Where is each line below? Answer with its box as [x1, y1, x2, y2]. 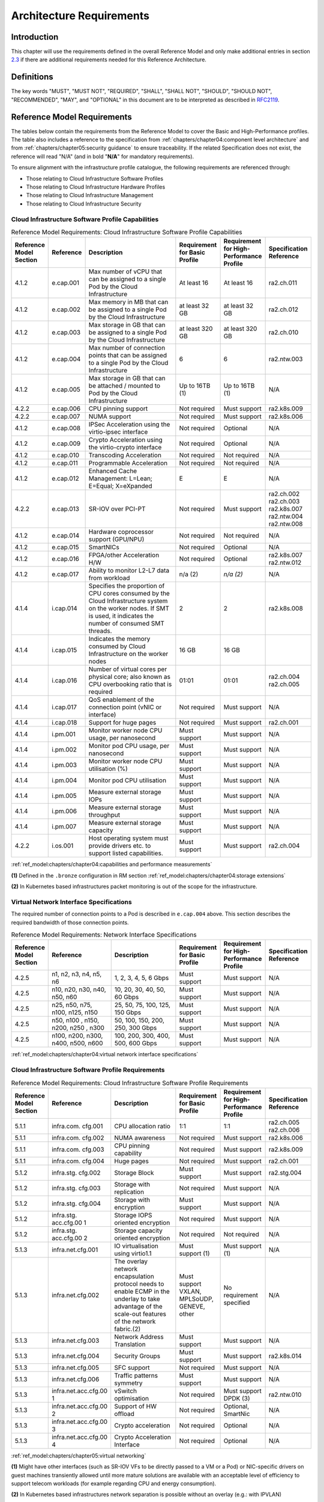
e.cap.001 [52, 279, 80, 287]
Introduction [11, 32, 59, 42]
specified [223, 1298, 250, 1307]
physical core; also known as [88, 673, 171, 681]
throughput [88, 811, 120, 819]
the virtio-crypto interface [88, 443, 162, 452]
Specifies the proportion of [88, 582, 165, 590]
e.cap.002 [52, 305, 81, 314]
